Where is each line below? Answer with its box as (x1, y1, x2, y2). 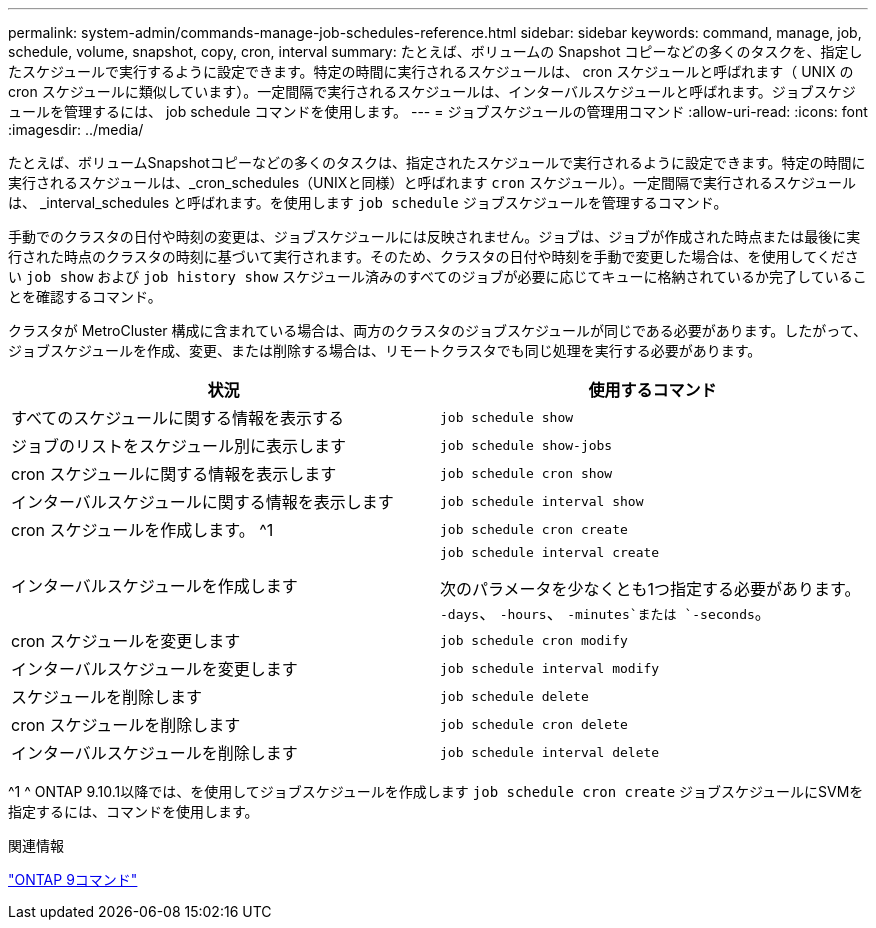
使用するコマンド (588, 380, 717, 400)
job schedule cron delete (440, 716, 628, 732)
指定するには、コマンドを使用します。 (8, 803, 259, 820)
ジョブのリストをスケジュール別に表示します (11, 436, 346, 456)
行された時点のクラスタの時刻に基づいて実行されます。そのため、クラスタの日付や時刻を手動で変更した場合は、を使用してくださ (8, 248, 859, 265)
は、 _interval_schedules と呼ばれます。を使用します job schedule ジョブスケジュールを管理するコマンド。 (8, 194, 728, 211)
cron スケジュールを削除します (11, 715, 241, 735)
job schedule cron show (440, 465, 613, 481)
